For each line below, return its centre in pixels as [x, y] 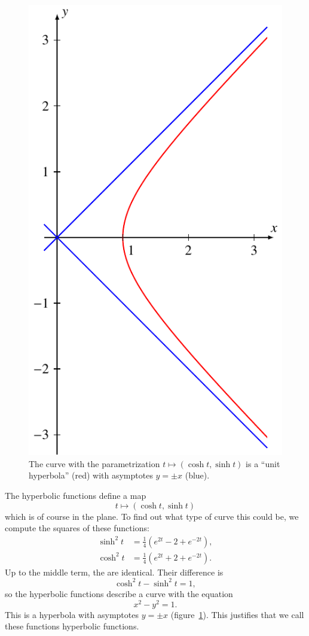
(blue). [197, 475]
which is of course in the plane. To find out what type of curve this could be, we [152, 516]
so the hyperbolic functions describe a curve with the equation [119, 593]
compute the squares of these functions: [77, 528]
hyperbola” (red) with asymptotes [91, 475]
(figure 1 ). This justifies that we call [237, 614]
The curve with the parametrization [94, 463]
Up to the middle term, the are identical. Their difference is [114, 572]
